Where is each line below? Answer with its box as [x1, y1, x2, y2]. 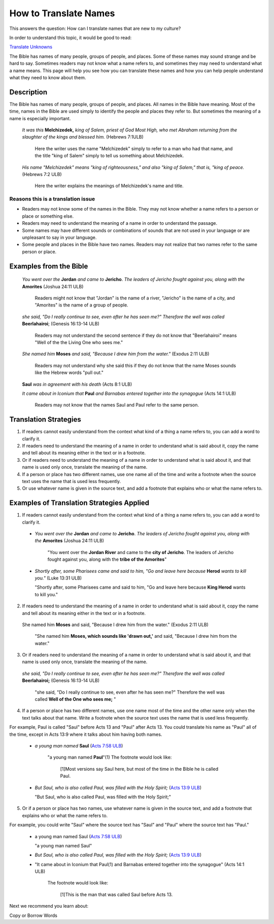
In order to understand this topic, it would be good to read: [9, 35, 132, 41]
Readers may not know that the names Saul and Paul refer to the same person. [35, 402, 199, 408]
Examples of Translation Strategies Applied [9, 499, 150, 507]
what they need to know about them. [9, 74, 86, 81]
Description [9, 88, 48, 96]
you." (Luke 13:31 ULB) [35, 575, 82, 581]
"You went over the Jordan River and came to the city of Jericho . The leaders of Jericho [47, 549, 234, 555]
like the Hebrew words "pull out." [35, 369, 104, 375]
